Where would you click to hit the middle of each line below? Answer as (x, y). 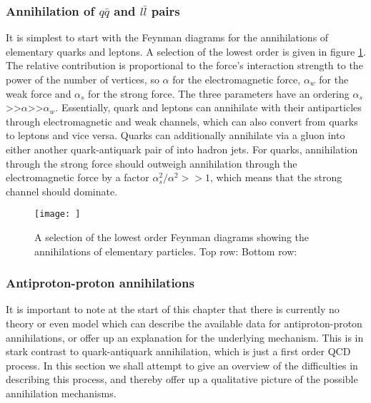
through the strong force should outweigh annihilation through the (152, 163)
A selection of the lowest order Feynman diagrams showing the (172, 237)
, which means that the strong (276, 177)
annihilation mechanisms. (61, 393)
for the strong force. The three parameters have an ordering (219, 93)
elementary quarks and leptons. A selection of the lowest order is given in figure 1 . (186, 51)
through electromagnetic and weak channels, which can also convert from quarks (182, 121)
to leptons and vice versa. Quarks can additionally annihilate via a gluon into (175, 135)
